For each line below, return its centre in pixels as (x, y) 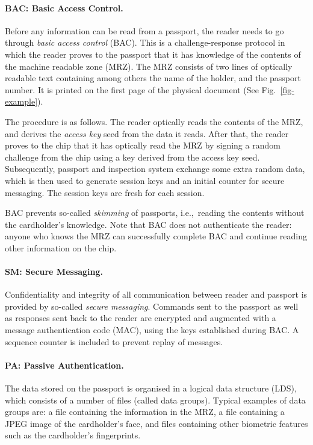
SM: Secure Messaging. (54, 272)
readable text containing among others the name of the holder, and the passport (153, 78)
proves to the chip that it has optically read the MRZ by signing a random (143, 145)
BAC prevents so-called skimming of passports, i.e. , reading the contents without (155, 213)
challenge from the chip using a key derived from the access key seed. (132, 157)
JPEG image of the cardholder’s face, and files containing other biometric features (156, 423)
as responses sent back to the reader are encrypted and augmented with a (141, 318)
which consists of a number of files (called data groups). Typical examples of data (155, 400)
